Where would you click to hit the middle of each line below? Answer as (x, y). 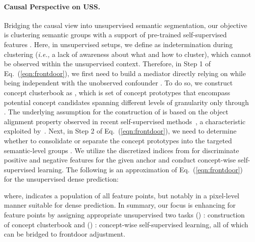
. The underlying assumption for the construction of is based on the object (116, 112)
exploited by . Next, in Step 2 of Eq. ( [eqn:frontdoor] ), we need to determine (120, 131)
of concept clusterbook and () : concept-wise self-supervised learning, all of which (126, 224)
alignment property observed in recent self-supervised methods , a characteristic (125, 121)
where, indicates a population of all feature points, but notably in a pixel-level (122, 195)
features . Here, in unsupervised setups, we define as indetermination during (118, 44)
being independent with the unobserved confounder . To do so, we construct (118, 83)
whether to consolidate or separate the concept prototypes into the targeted (118, 140)
